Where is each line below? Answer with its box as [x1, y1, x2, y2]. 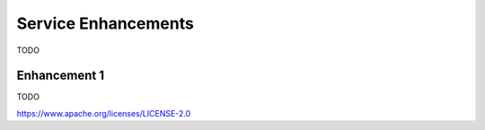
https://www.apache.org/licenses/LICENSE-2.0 [16, 108, 191, 118]
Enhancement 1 [16, 68, 105, 83]
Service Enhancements [16, 13, 195, 33]
